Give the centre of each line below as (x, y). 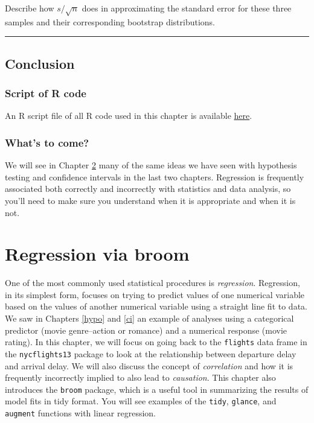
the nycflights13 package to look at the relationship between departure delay (151, 353)
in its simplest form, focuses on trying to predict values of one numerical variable (155, 294)
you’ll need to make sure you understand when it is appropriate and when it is (150, 200)
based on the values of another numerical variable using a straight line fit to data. (156, 306)
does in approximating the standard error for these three (187, 8)
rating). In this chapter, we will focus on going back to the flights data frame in (156, 342)
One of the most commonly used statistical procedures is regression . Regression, (152, 283)
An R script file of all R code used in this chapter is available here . (129, 116)
